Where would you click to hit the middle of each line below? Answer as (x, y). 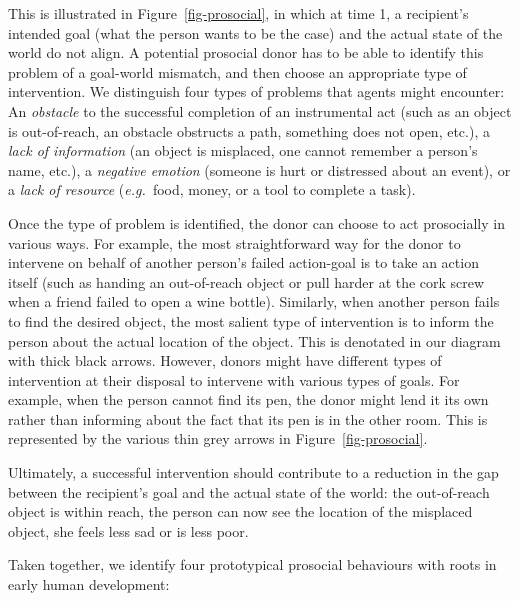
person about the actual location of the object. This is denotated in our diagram (254, 340)
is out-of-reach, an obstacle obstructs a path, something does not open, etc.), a (249, 130)
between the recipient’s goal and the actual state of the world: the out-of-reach (249, 491)
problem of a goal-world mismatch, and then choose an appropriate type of (237, 71)
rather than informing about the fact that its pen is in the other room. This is (248, 418)
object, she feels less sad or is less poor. (128, 530)
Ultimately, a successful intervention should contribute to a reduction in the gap (253, 472)
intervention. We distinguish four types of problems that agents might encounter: (256, 91)
